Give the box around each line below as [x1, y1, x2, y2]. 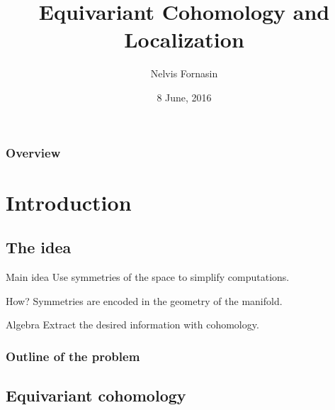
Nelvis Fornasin [150, 66, 218, 81]
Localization [124, 25, 244, 54]
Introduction [6, 187, 132, 216]
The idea [6, 236, 72, 258]
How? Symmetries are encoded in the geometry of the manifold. [6, 293, 283, 308]
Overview [6, 143, 61, 161]
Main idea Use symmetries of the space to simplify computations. [6, 270, 290, 284]
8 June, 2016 [157, 89, 212, 104]
